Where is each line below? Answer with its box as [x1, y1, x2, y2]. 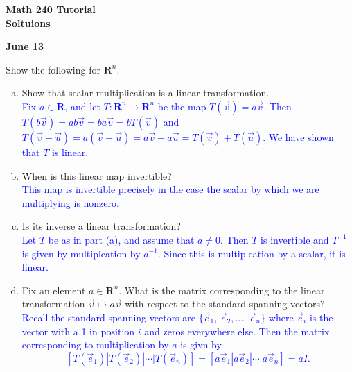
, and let [64, 99, 100, 113]
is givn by [180, 337, 222, 352]
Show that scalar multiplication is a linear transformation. [21, 85, 270, 100]
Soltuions [6, 15, 51, 30]
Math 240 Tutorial [6, 2, 96, 16]
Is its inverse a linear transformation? [21, 219, 181, 233]
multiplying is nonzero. [21, 195, 119, 210]
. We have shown [263, 129, 334, 144]
